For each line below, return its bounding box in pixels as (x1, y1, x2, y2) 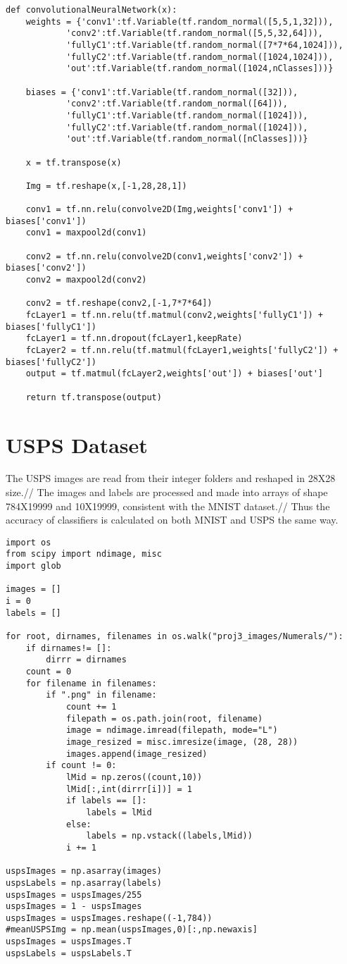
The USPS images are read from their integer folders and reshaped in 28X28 (6, 471, 336, 486)
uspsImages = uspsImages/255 (6, 889, 142, 900)
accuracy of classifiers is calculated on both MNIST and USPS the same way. (6, 512, 339, 527)
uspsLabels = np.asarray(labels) (6, 877, 162, 888)
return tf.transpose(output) (25, 392, 162, 402)
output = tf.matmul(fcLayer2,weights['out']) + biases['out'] (25, 369, 324, 379)
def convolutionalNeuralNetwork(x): (6, 5, 177, 15)
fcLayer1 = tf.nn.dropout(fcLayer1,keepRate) (25, 333, 243, 344)
